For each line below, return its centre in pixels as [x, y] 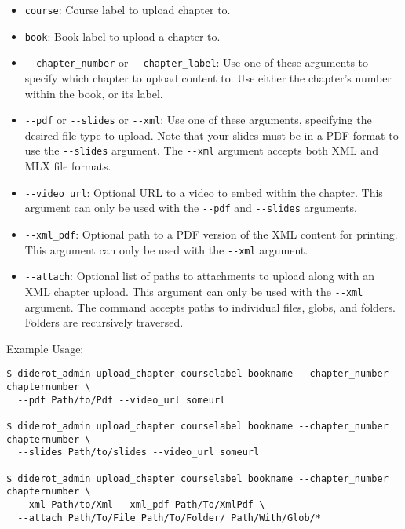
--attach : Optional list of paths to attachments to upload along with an [200, 276]
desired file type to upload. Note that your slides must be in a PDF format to [212, 135]
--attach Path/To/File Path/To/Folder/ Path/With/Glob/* [169, 518]
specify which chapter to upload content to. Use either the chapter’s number [208, 77]
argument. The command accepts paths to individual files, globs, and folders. [210, 306]
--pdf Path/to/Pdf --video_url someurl [122, 400]
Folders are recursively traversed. [104, 322]
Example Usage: [45, 348]
